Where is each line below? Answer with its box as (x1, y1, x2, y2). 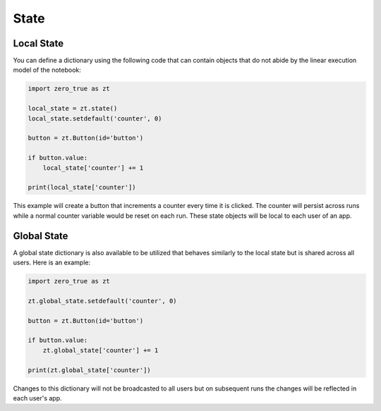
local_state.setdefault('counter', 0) (28, 114, 162, 123)
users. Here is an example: (13, 258, 91, 267)
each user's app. (13, 393, 63, 402)
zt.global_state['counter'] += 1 (42, 346, 159, 354)
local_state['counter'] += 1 (42, 164, 144, 172)
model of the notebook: (13, 66, 81, 74)
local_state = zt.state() (28, 104, 118, 113)
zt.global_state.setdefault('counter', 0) (28, 297, 177, 305)
